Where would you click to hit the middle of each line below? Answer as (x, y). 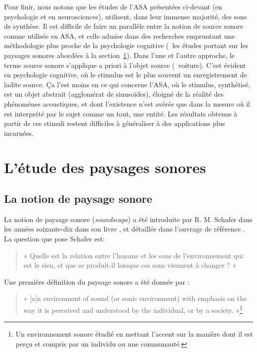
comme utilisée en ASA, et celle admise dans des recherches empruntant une (120, 35)
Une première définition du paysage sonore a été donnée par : (97, 281)
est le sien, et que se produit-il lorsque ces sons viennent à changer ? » (130, 265)
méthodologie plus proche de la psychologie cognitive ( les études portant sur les (126, 45)
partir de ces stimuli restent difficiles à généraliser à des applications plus (115, 123)
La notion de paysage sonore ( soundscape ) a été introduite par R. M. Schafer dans (128, 219)
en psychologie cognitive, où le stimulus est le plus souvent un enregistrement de (126, 75)
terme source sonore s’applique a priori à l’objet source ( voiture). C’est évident (125, 65)
